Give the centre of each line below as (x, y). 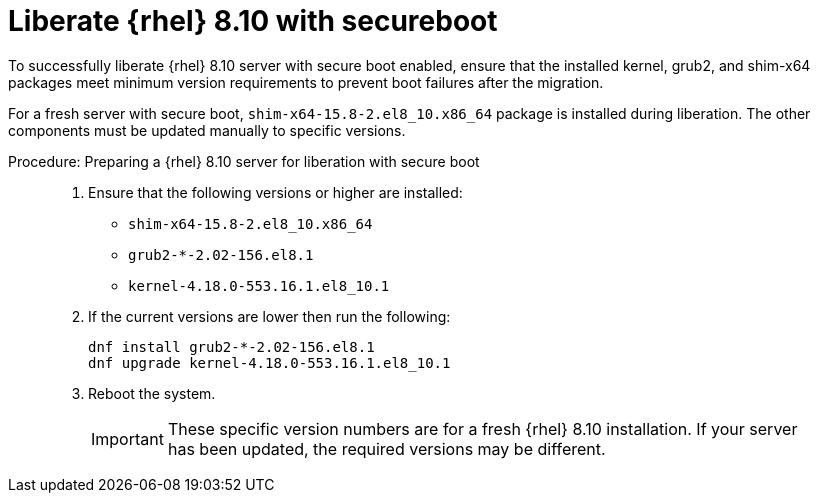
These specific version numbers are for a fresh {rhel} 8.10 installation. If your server (482, 428)
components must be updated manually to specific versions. (207, 130)
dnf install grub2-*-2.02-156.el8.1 (231, 346)
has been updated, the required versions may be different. (386, 448)
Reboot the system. (152, 393)
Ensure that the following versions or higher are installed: (275, 192)
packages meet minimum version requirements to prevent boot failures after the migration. (306, 82)
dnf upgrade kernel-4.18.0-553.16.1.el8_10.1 (269, 362)
